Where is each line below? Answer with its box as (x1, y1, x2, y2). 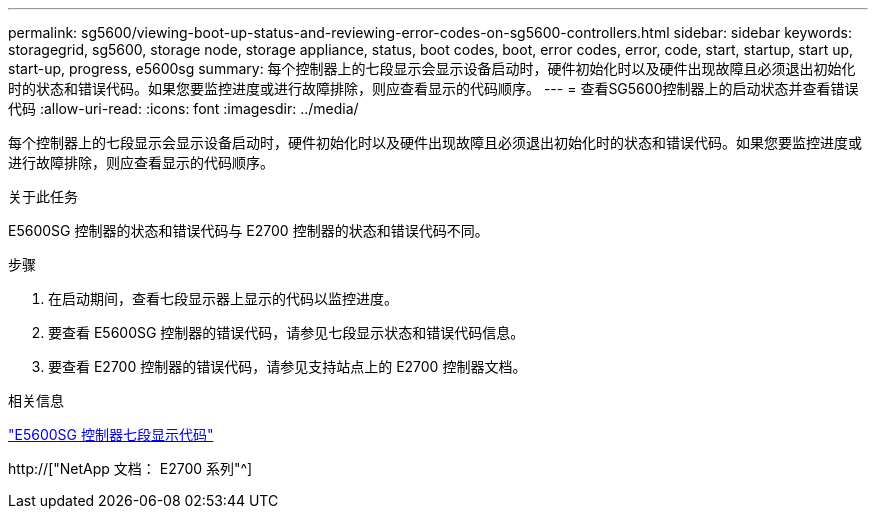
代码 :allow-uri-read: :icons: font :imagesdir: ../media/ (8, 100, 359, 117)
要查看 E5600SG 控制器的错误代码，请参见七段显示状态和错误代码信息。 (48, 324, 525, 341)
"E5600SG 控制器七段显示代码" (8, 426, 214, 443)
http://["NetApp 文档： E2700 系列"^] (8, 460, 253, 477)
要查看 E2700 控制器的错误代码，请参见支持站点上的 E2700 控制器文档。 (48, 358, 527, 375)
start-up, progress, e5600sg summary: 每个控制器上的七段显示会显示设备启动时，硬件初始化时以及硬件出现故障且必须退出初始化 (8, 60, 856, 77)
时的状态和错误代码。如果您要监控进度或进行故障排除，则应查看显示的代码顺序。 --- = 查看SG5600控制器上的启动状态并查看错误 (8, 80, 859, 97)
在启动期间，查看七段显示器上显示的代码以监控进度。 (48, 290, 398, 307)
